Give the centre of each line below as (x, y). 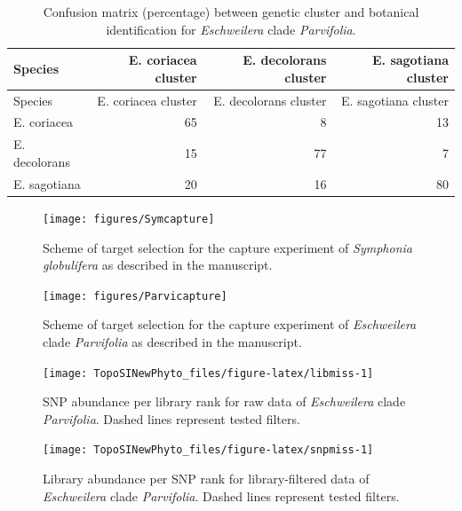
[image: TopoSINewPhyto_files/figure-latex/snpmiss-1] (208, 450)
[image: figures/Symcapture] (129, 219)
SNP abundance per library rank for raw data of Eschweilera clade (224, 401)
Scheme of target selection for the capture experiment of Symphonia (227, 247)
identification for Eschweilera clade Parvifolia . (231, 29)
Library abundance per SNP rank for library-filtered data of (206, 479)
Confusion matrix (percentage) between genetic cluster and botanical (231, 12)
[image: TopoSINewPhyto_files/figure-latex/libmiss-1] (208, 373)
